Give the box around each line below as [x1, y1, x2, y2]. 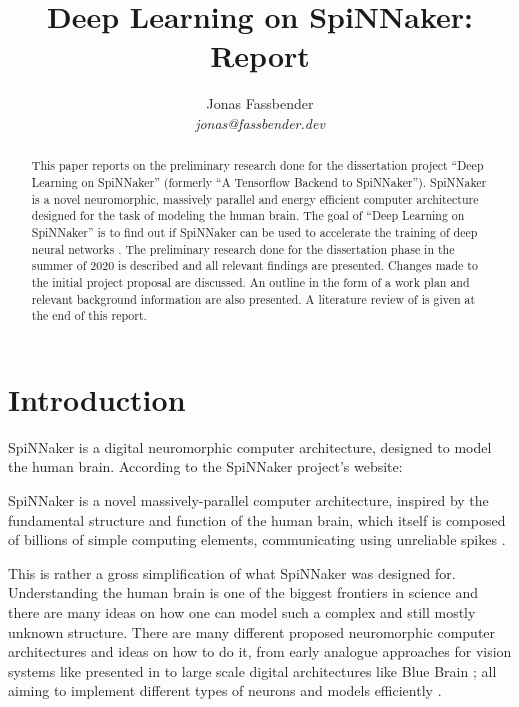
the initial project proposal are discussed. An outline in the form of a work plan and [31, 273, 470, 290]
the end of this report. [31, 307, 147, 324]
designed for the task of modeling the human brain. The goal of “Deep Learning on [31, 207, 465, 224]
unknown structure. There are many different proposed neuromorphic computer [8, 621, 496, 642]
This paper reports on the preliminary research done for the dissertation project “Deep [31, 157, 484, 174]
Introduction [8, 378, 186, 419]
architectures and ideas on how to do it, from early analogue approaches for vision [8, 641, 512, 662]
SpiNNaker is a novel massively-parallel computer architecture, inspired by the [8, 489, 489, 510]
